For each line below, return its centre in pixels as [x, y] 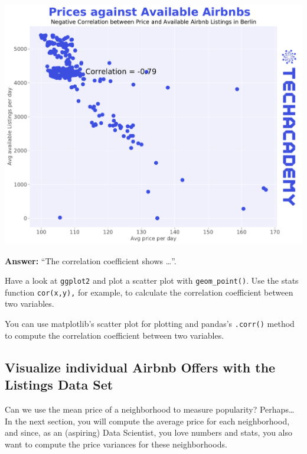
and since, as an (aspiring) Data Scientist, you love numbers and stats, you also [148, 432]
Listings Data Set [59, 385]
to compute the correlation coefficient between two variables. [115, 335]
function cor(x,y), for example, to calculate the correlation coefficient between [149, 292]
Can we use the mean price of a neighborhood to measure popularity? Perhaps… [150, 409]
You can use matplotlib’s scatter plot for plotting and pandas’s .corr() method [150, 324]
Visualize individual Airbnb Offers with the [140, 367]
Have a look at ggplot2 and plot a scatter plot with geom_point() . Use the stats [152, 280]
